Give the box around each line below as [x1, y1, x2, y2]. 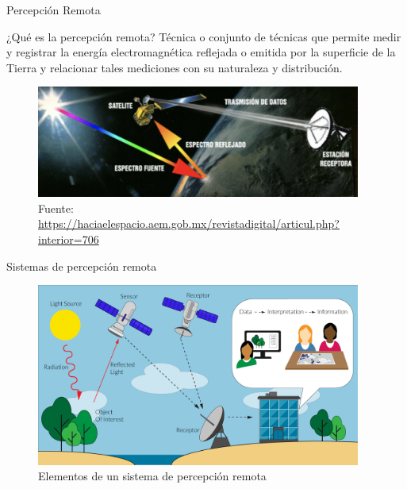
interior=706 [38, 231, 99, 247]
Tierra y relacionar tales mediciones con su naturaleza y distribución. [6, 59, 343, 75]
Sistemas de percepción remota [6, 257, 157, 274]
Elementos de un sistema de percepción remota [38, 468, 267, 484]
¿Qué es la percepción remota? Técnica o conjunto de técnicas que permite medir [6, 28, 401, 44]
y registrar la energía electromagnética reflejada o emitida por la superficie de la [6, 44, 396, 60]
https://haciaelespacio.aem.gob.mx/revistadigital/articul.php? [38, 215, 340, 232]
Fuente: [38, 199, 74, 216]
